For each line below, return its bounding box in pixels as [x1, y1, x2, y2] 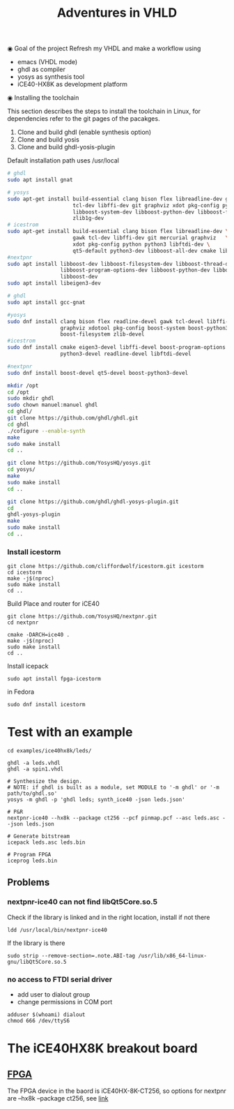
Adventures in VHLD [56, 5, 178, 21]
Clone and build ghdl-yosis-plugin [17, 143, 116, 151]
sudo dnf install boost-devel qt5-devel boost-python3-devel [7, 369, 189, 376]
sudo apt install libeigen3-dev [7, 280, 101, 287]
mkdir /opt [7, 382, 39, 389]
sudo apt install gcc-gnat [7, 299, 86, 306]
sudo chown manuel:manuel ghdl [7, 401, 98, 409]
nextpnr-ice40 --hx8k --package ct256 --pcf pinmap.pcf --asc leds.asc [7, 814, 219, 821]
